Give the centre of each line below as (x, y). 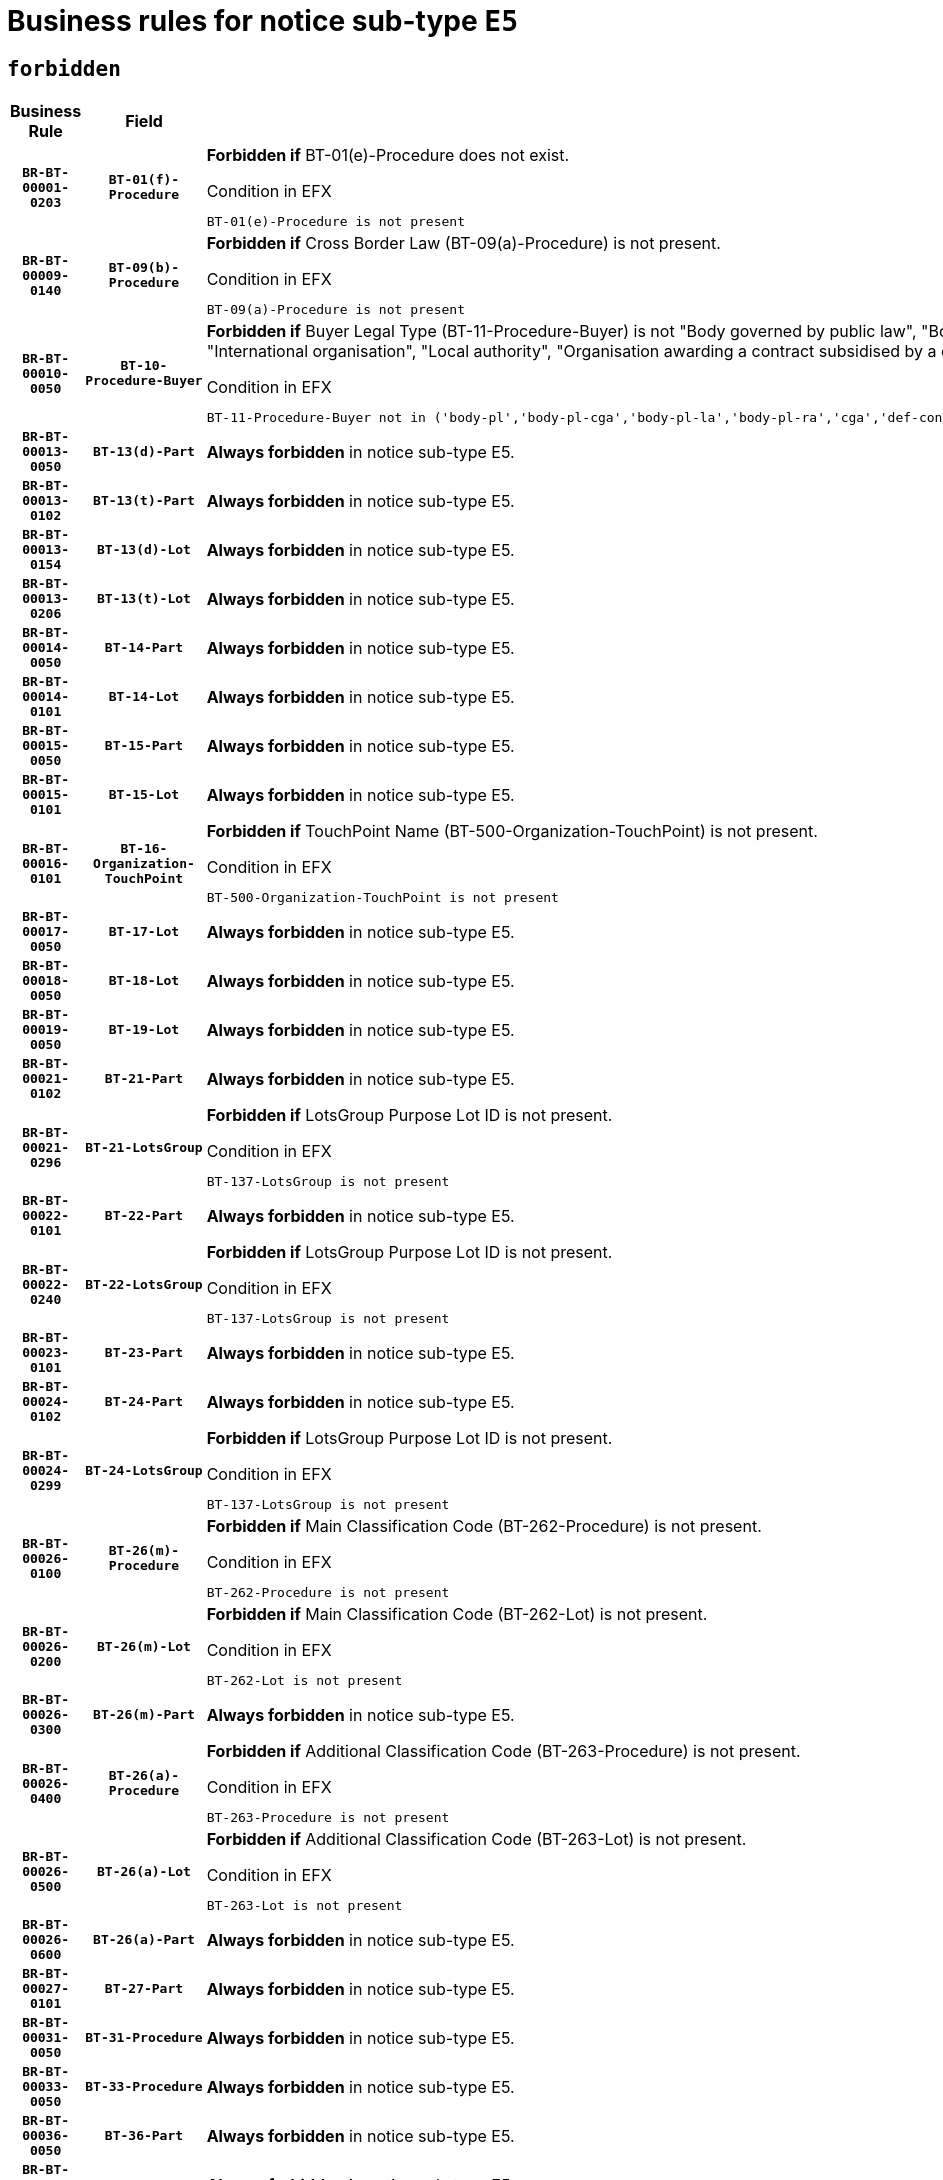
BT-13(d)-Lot (144, 550)
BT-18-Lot (144, 981)
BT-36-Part (144, 2136)
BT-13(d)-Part (144, 452)
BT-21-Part (144, 1079)
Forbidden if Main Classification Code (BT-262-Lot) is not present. (457, 1614)
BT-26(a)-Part (144, 1940)
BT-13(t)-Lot (144, 599)
